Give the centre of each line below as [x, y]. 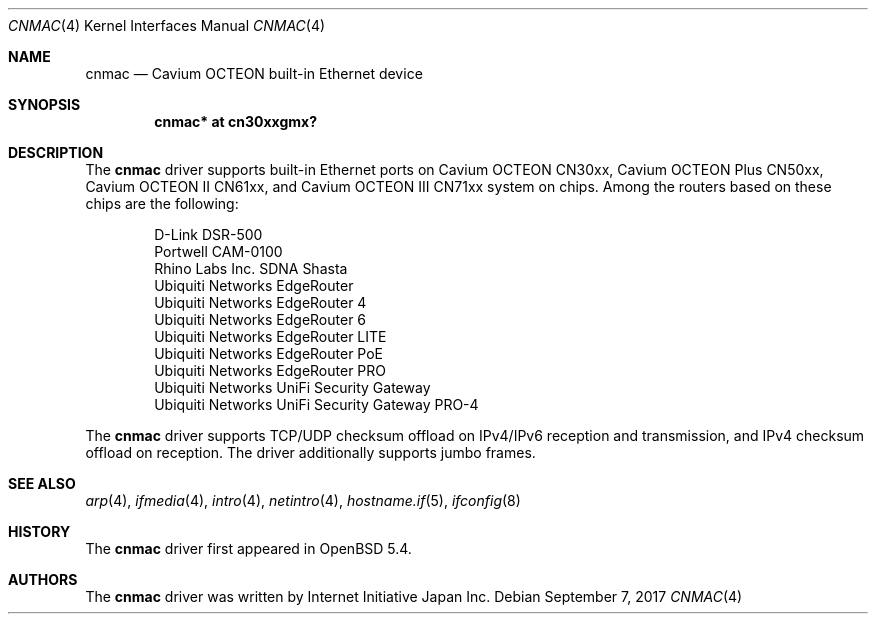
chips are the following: [162, 203]
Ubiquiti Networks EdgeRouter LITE [270, 336]
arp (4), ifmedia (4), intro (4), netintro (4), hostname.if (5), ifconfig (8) [303, 500]
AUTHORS [43, 579]
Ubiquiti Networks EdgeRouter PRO [270, 370]
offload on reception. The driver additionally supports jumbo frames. [310, 452]
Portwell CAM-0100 [218, 251]
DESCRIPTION [56, 152]
